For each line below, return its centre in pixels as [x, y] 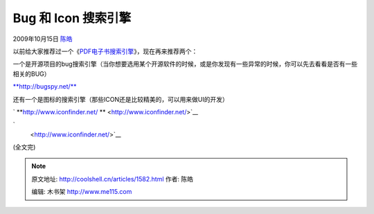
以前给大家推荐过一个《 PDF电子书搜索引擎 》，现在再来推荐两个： [105, 51]
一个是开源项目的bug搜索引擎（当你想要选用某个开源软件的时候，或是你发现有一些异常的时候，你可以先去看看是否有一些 [185, 64]
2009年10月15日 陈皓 [43, 39]
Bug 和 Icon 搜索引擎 [72, 18]
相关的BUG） [32, 73]
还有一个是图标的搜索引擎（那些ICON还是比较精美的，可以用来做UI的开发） [121, 99]
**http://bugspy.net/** [45, 87]
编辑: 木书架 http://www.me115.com [82, 192]
